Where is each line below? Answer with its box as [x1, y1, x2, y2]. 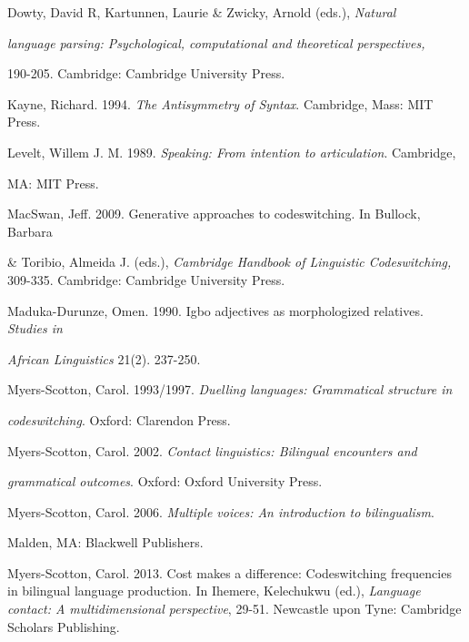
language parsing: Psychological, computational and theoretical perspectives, [7, 33, 425, 52]
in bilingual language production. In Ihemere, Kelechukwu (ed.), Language [7, 581, 421, 600]
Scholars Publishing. [7, 617, 120, 636]
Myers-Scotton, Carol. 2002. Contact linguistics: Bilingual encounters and [7, 441, 417, 460]
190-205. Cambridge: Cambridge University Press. [7, 64, 285, 83]
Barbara [7, 221, 53, 240]
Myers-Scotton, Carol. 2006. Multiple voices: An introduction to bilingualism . [7, 502, 434, 521]
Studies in [7, 319, 63, 338]
